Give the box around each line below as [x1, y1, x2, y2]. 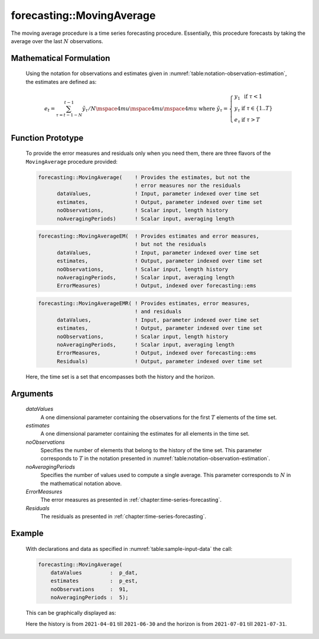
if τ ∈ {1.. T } [241, 105, 273, 112]
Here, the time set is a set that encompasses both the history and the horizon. [25, 373, 216, 380]
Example [11, 528, 44, 539]
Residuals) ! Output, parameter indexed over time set [57, 358, 263, 365]
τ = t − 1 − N [56, 112, 83, 118]
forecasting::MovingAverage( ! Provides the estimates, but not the [38, 174, 250, 180]
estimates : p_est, [50, 578, 138, 585]
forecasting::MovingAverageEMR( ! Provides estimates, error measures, [38, 300, 250, 307]
